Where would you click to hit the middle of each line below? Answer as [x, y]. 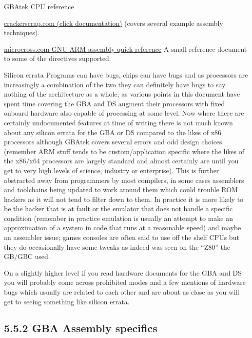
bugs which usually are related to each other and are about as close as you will [122, 292]
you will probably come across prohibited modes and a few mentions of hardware [125, 282]
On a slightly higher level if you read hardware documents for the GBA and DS [123, 272]
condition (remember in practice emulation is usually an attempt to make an [119, 218]
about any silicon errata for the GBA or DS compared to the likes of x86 [113, 132]
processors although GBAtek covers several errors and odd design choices [113, 142]
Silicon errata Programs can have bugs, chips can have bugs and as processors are [126, 74]
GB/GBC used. [27, 256]
